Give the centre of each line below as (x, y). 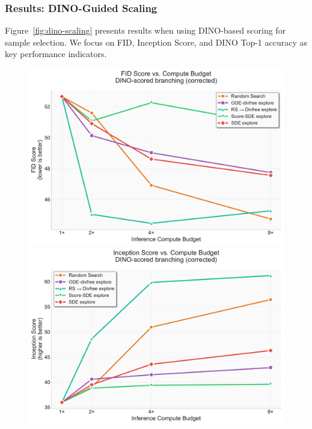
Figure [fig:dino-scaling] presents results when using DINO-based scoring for (145, 30)
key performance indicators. (56, 54)
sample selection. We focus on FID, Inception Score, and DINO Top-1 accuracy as (156, 42)
